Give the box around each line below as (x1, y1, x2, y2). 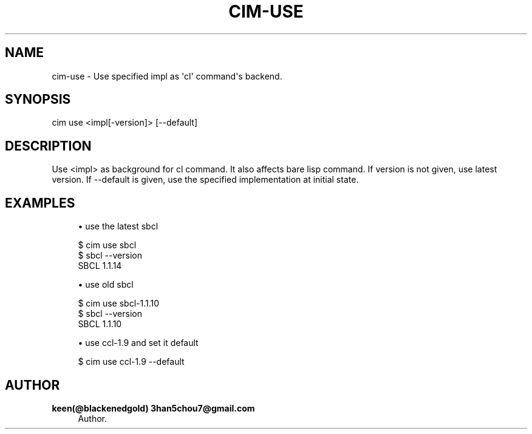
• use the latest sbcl (78, 221, 159, 232)
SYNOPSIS (5, 92, 71, 107)
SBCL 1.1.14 (78, 260, 122, 271)
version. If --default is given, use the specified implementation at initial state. (52, 174, 359, 185)
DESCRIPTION (5, 138, 92, 154)
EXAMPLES (5, 195, 75, 211)
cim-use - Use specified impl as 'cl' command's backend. (52, 70, 282, 81)
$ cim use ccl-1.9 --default (78, 356, 185, 367)
